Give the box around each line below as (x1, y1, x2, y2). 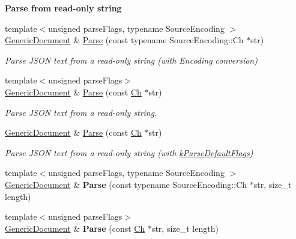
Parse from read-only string (5, 2, 122, 14)
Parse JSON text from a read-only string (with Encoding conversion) (5, 53, 258, 66)
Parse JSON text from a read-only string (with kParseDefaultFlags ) (5, 146, 253, 159)
